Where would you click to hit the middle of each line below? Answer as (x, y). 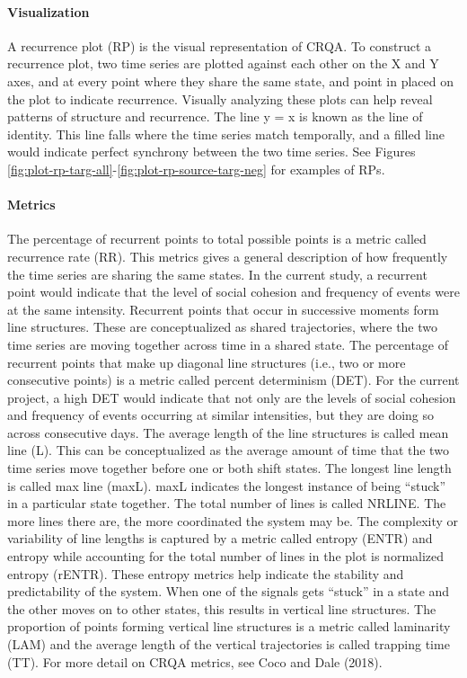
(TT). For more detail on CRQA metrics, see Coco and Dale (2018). (195, 661)
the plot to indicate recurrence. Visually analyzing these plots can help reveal (220, 98)
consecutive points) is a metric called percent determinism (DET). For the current (233, 380)
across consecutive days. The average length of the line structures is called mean (228, 432)
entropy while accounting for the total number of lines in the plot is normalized (226, 556)
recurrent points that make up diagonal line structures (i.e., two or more (207, 362)
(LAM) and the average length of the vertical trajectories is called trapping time (229, 644)
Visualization (48, 11)
